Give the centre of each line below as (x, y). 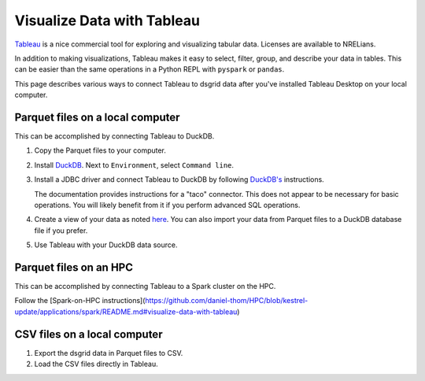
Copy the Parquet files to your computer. (100, 150)
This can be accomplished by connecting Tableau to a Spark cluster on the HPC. (145, 287)
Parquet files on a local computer (97, 117)
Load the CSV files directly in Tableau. (96, 364)
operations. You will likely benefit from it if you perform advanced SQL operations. (167, 205)
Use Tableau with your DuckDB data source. (106, 245)
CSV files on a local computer (89, 334)
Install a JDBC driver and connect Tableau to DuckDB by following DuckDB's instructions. (179, 179)
